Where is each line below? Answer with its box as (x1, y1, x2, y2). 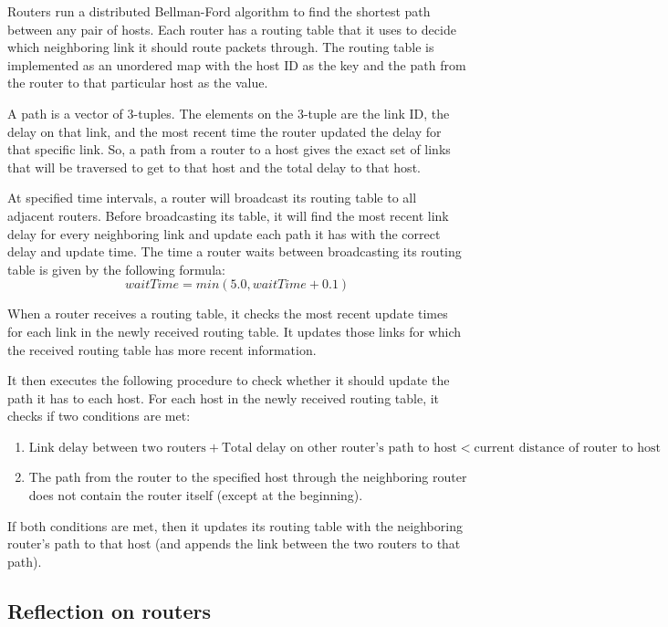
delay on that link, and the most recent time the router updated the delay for (7, 121, 442, 141)
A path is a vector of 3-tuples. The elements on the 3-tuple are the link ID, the (7, 103, 450, 122)
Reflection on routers (7, 596, 211, 624)
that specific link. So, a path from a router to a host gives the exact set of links (7, 140, 451, 159)
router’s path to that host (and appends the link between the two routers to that (7, 534, 461, 553)
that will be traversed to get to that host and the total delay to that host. (7, 157, 421, 176)
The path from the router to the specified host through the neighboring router (28, 467, 467, 486)
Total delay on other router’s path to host (221, 441, 457, 455)
